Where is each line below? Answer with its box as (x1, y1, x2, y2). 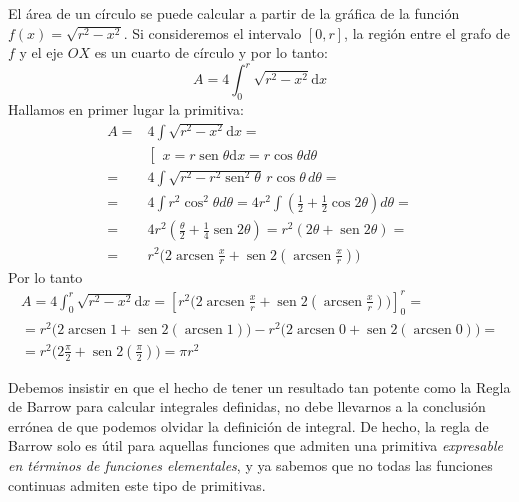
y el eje (19, 42, 64, 63)
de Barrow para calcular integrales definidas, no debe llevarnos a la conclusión (8, 396, 486, 417)
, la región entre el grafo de (344, 22, 510, 43)
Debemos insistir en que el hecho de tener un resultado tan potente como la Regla (8, 376, 511, 397)
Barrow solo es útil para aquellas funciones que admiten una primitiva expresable (8, 435, 503, 456)
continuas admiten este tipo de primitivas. (8, 474, 266, 495)
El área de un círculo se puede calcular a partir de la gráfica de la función (8, 3, 460, 23)
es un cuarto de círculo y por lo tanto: (94, 42, 328, 63)
